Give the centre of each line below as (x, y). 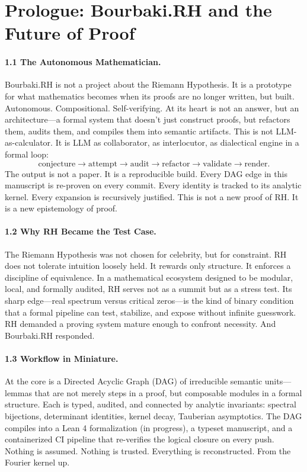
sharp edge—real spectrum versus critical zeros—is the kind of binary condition (149, 301)
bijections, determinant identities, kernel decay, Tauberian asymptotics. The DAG (153, 416)
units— (278, 381)
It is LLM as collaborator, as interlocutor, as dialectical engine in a (177, 142)
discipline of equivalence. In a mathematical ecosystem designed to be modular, (149, 277)
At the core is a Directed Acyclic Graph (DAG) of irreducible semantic (134, 381)
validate (217, 164)
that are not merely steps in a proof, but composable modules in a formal (168, 392)
